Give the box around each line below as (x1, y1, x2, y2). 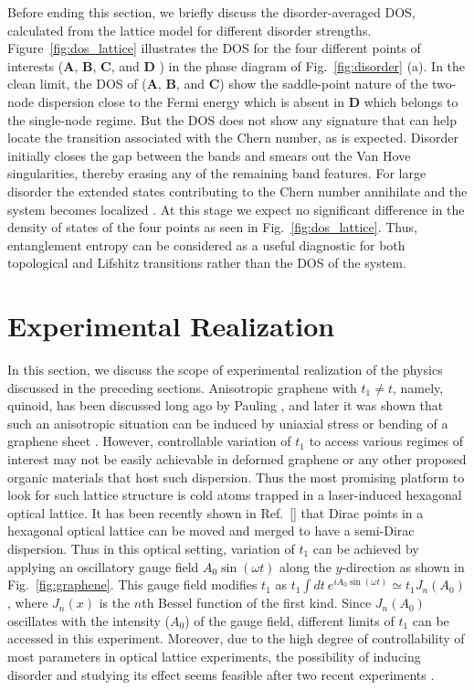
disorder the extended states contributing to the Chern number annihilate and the (7, 181, 468, 200)
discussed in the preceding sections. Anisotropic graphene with (7, 377, 357, 397)
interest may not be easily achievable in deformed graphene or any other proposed (7, 450, 467, 468)
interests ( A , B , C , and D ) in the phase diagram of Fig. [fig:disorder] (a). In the (7, 56, 466, 75)
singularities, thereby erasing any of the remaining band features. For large (7, 164, 427, 183)
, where (7, 593, 48, 612)
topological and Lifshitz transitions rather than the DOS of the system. (7, 253, 406, 272)
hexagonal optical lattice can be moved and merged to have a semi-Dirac (7, 521, 415, 540)
